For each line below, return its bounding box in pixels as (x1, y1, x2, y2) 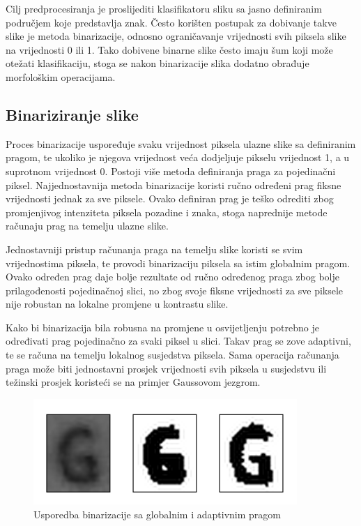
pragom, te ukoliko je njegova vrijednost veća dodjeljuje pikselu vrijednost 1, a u (6, 150, 350, 165)
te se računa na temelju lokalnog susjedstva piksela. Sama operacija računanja (6, 347, 339, 362)
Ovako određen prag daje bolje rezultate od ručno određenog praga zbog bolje (6, 269, 340, 284)
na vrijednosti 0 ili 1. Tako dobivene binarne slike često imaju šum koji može (6, 42, 333, 57)
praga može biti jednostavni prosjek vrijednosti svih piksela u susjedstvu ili (6, 361, 327, 375)
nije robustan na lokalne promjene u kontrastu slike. (6, 296, 229, 311)
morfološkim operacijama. (6, 69, 116, 84)
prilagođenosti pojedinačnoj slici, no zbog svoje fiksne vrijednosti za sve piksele (6, 283, 344, 297)
